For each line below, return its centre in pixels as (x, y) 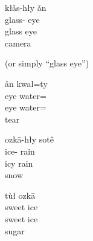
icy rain (19, 163)
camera (18, 43)
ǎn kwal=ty (26, 83)
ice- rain (20, 151)
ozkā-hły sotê (29, 139)
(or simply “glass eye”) (47, 63)
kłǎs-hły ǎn (26, 7)
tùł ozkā (20, 195)
